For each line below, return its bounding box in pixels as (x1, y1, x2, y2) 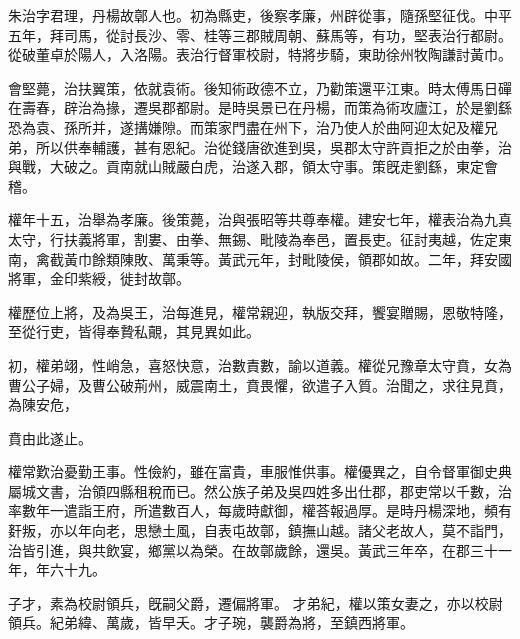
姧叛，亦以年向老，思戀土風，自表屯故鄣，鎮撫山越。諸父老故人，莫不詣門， (8, 520, 512, 541)
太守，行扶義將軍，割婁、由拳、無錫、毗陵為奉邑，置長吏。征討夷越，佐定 (8, 228, 498, 249)
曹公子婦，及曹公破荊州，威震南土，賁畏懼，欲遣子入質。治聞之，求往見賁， (8, 374, 512, 395)
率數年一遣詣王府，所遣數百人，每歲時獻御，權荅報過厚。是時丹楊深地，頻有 (8, 500, 512, 521)
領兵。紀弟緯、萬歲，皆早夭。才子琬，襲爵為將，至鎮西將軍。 (8, 612, 414, 633)
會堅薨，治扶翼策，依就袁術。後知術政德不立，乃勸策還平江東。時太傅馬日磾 (8, 77, 512, 98)
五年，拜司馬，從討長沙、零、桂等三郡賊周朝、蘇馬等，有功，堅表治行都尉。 (8, 24, 512, 45)
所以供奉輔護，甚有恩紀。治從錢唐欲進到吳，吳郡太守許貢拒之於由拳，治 (35, 136, 512, 157)
